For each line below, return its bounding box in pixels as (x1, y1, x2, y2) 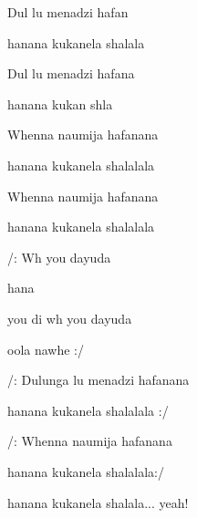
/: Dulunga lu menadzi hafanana (7, 370, 190, 389)
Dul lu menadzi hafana (7, 64, 135, 83)
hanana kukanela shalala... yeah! (7, 492, 189, 512)
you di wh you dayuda (7, 308, 132, 327)
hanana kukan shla (7, 94, 113, 113)
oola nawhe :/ (7, 339, 84, 358)
